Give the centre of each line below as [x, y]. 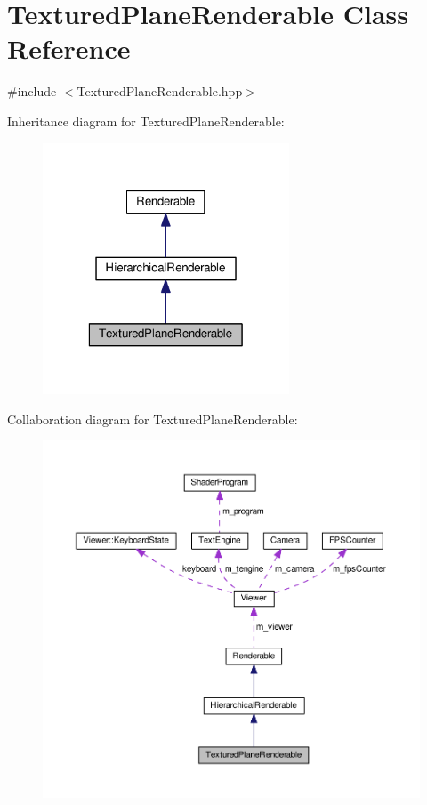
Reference [69, 48]
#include [32, 91]
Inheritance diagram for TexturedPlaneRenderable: [146, 121]
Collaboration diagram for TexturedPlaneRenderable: [153, 419]
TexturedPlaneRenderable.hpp [160, 91]
